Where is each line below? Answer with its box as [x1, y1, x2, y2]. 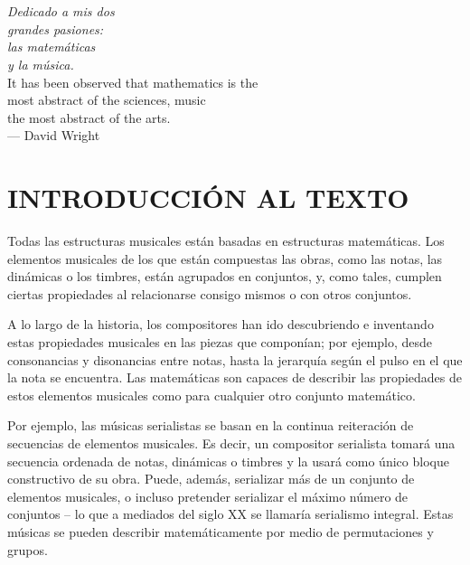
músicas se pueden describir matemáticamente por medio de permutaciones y [7, 522, 434, 541]
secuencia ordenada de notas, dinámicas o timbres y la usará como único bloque [7, 451, 449, 470]
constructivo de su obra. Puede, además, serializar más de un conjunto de [7, 469, 415, 488]
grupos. [7, 540, 48, 559]
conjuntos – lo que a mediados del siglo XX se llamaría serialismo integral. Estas [7, 504, 454, 523]
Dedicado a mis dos [7, 2, 115, 21]
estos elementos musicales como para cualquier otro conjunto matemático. [7, 385, 416, 404]
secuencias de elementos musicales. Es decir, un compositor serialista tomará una [7, 434, 456, 452]
